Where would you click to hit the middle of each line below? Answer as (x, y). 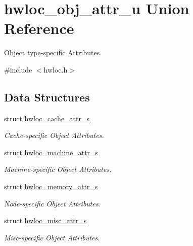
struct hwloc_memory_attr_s (51, 186)
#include (18, 69)
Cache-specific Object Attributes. (54, 135)
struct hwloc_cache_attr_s (47, 118)
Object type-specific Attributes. (53, 52)
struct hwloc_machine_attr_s (51, 152)
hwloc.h (56, 69)
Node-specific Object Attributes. (52, 203)
